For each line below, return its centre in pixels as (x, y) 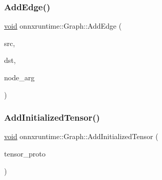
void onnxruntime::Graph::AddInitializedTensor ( (81, 136)
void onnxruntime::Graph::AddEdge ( (63, 26)
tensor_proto (25, 153)
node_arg (19, 77)
